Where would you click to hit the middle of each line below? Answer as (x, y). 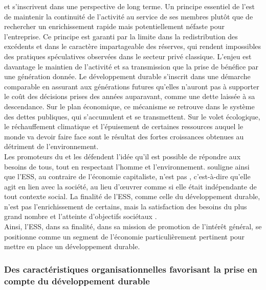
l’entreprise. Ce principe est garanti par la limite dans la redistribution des (121, 36)
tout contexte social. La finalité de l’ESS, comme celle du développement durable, (132, 196)
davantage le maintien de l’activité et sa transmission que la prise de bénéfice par (131, 66)
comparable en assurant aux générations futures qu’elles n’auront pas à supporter (132, 86)
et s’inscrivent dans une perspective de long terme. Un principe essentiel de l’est (129, 6)
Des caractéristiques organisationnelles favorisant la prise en (131, 269)
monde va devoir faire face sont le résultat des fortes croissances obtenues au (124, 136)
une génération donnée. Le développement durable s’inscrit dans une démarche (127, 76)
